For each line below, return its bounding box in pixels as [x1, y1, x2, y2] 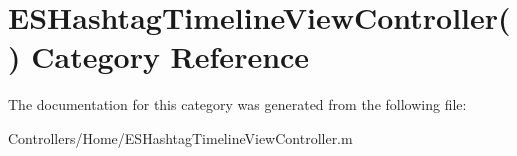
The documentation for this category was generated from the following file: [8, 94, 467, 115]
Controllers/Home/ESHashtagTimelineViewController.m [8, 127, 353, 148]
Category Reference [31, 36, 310, 77]
